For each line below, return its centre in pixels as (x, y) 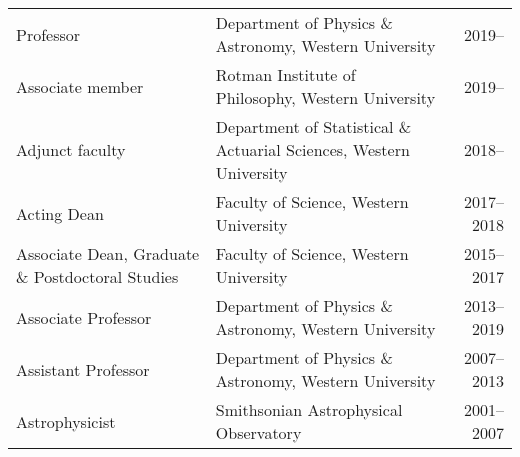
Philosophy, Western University (325, 97)
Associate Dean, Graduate (108, 253)
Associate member (80, 86)
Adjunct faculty (71, 149)
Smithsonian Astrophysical (309, 409)
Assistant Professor (83, 369)
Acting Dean (60, 213)
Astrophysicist (66, 421)
